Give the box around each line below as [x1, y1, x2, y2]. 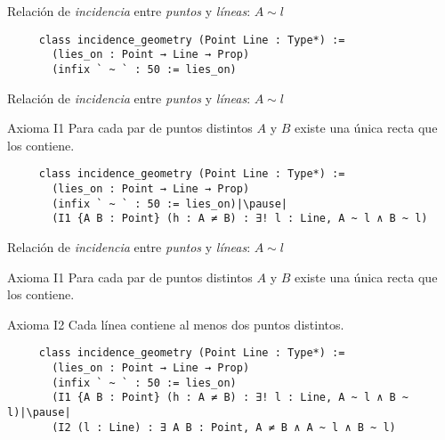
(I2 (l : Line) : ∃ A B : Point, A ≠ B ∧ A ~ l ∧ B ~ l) [52, 420, 396, 434]
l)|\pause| [7, 405, 71, 419]
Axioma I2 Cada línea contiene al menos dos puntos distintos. [7, 314, 344, 333]
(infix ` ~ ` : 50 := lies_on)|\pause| [52, 197, 287, 210]
